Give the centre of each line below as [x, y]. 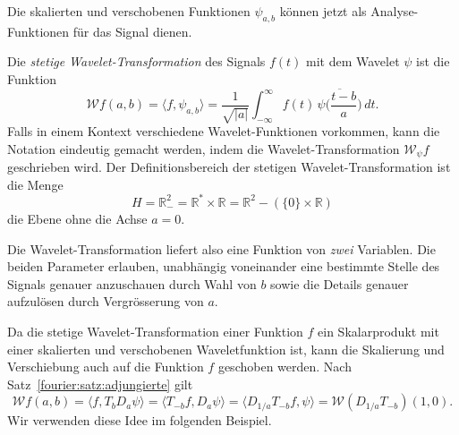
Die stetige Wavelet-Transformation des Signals [136, 61]
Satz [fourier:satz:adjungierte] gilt [100, 384]
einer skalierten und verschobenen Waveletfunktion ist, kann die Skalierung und [226, 349]
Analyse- [395, 11]
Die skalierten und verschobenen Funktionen [129, 11]
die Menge [35, 184]
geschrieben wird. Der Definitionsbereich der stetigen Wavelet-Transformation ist [229, 167]
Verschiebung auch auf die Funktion [106, 367]
